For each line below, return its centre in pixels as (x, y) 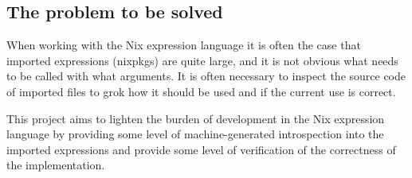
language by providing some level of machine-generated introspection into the (195, 134)
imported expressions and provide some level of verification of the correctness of (201, 149)
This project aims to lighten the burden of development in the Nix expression (196, 118)
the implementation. (56, 165)
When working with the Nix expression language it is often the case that (184, 45)
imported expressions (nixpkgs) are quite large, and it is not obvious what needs (202, 60)
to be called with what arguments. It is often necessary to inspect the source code (206, 76)
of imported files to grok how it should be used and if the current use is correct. (201, 91)
